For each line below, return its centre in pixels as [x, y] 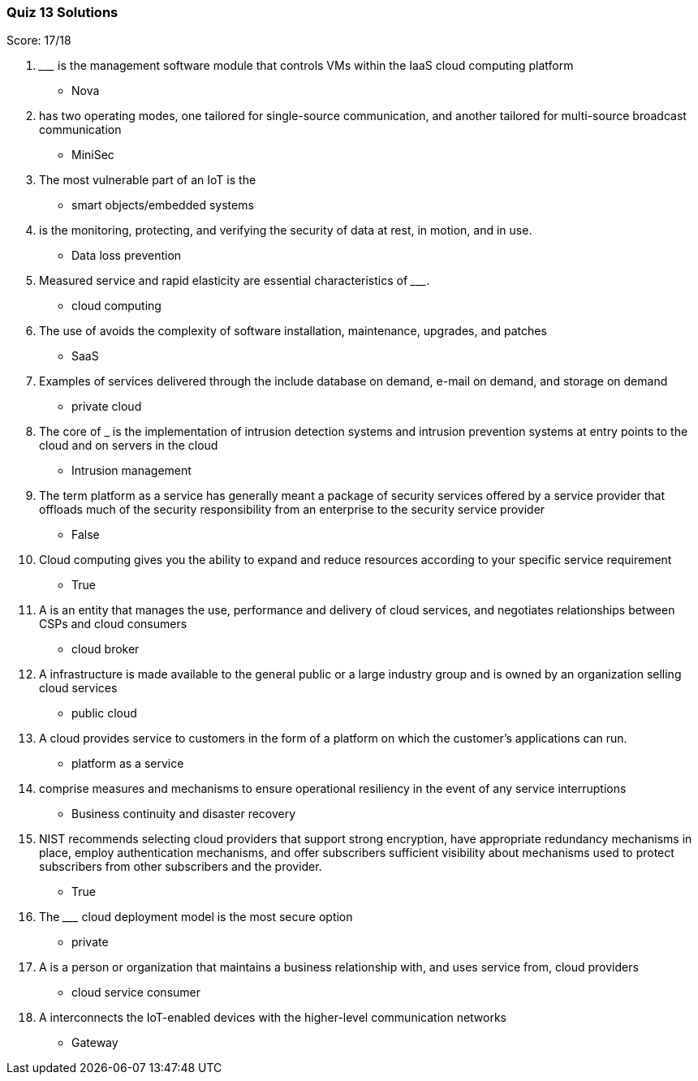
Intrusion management [131, 471]
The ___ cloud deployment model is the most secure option [196, 917]
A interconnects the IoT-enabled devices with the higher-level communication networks [273, 1018]
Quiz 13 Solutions [62, 12]
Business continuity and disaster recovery [184, 814]
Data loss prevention [127, 256]
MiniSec [93, 155]
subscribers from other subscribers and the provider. [181, 867]
